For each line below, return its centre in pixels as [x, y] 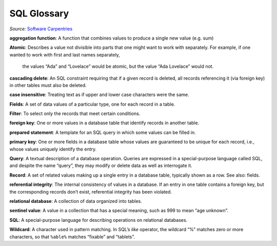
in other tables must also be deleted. [48, 85]
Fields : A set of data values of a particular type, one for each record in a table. [92, 104]
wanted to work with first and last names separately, [65, 54]
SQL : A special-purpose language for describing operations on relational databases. [98, 220]
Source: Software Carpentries [41, 29]
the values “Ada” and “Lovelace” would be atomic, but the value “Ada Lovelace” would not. [118, 66]
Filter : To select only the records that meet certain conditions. [75, 113]
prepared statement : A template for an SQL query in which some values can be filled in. [103, 132]
